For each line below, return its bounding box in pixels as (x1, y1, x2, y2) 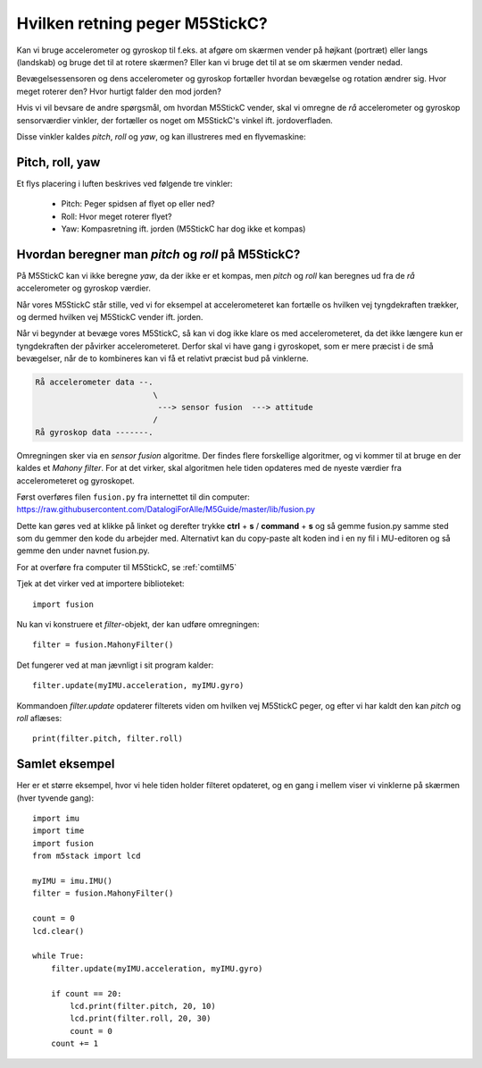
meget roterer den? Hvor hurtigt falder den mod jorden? (16, 86, 222, 97)
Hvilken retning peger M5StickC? (16, 13, 268, 33)
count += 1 (50, 1039, 99, 1049)
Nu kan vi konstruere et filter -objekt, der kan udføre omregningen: (16, 619, 260, 630)
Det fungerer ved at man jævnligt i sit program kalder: (16, 660, 214, 670)
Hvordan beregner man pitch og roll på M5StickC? (16, 247, 301, 262)
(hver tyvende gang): (16, 792, 95, 803)
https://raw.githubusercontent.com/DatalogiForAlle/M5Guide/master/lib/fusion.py (16, 504, 316, 515)
